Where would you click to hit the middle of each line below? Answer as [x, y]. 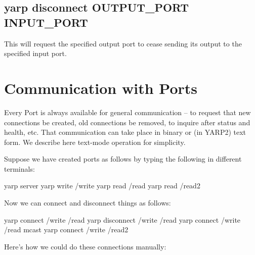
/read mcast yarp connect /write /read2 [66, 229]
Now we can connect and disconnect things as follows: [88, 203]
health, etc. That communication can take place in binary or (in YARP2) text [125, 132]
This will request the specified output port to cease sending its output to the [123, 43]
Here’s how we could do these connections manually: [85, 246]
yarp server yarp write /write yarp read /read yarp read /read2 [102, 186]
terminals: [19, 168]
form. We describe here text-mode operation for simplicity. [95, 142]
